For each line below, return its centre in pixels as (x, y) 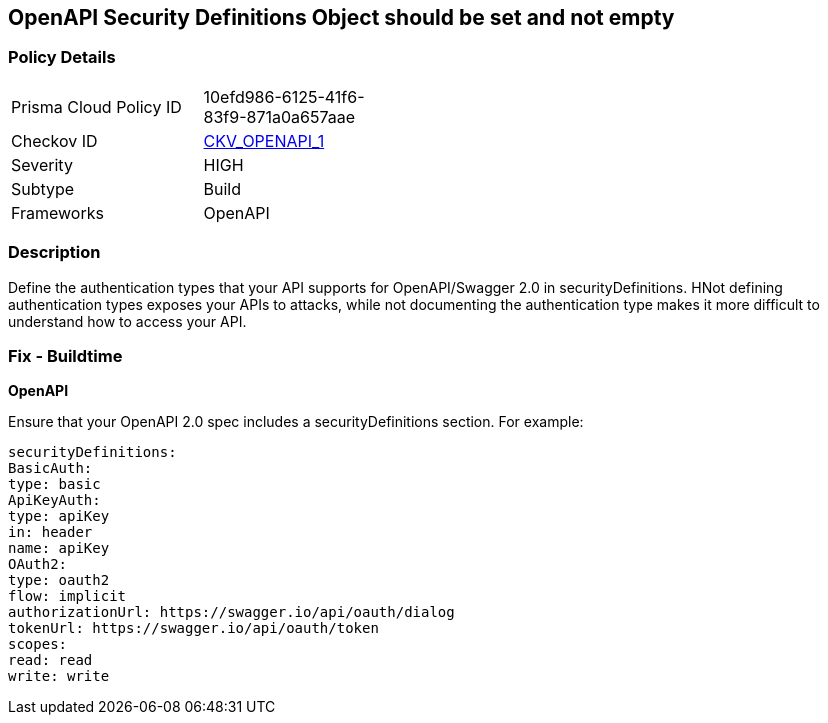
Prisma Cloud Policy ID (96, 106)
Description (54, 252)
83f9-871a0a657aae (279, 116)
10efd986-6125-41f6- (284, 96)
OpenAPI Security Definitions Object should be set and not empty (341, 17)
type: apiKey (59, 516)
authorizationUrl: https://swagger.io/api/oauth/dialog (231, 612)
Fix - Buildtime (65, 355)
